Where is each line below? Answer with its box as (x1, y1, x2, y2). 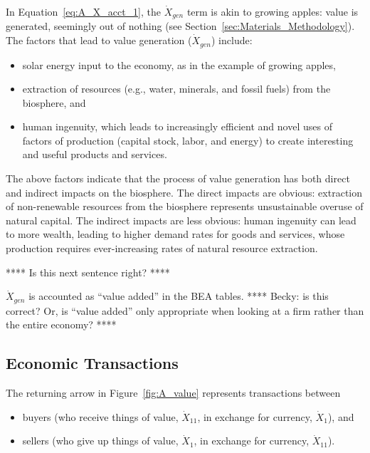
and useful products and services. (22, 147, 167, 162)
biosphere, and (22, 95, 86, 110)
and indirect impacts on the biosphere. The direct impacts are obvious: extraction (6, 184, 363, 199)
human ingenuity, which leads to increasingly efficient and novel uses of (22, 119, 332, 134)
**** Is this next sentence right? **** (6, 264, 170, 279)
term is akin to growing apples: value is (186, 4, 359, 19)
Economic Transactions (6, 352, 179, 374)
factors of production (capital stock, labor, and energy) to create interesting (22, 132, 354, 147)
